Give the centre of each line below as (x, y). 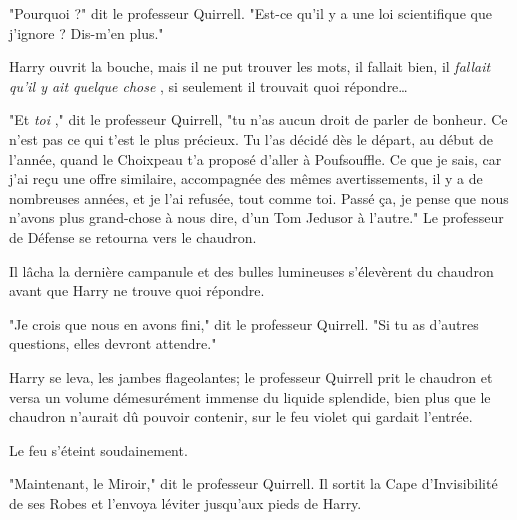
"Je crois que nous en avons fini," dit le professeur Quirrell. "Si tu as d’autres (244, 323)
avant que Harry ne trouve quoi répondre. (137, 290)
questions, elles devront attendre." (113, 343)
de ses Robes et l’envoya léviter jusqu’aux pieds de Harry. (185, 502)
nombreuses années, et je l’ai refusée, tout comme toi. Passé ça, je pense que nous (259, 197)
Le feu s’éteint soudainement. (98, 449)
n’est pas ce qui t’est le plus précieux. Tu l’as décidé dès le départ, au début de (251, 138)
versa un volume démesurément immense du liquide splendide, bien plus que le (250, 396)
